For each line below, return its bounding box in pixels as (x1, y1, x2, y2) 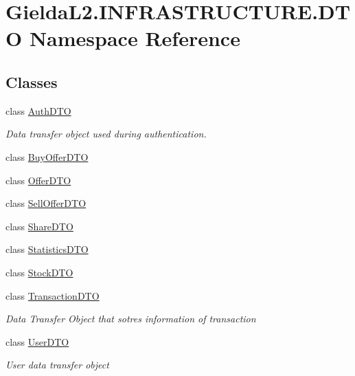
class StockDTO (5, 265, 73, 279)
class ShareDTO (5, 219, 73, 233)
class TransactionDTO (5, 288, 100, 302)
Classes (5, 71, 58, 92)
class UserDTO (5, 334, 69, 349)
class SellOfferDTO (5, 196, 87, 210)
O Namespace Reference (5, 24, 240, 52)
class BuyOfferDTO (5, 149, 89, 164)
